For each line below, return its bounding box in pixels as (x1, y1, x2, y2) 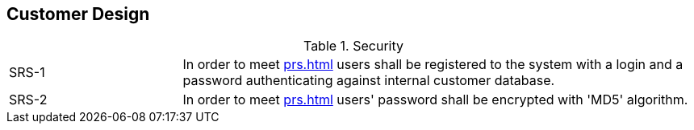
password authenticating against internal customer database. (182, 72, 555, 89)
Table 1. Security (303, 38, 404, 55)
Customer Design (6, 4, 150, 24)
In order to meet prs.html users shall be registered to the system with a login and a (182, 56, 684, 73)
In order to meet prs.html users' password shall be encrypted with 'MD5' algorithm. (182, 91, 688, 108)
